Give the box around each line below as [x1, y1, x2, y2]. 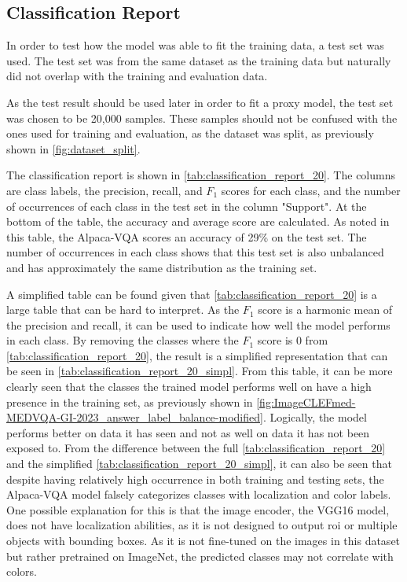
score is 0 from [257, 332, 328, 348]
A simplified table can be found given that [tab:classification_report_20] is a [6, 285, 377, 302]
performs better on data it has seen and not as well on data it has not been [6, 424, 370, 440]
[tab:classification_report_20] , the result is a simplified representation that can [6, 347, 388, 363]
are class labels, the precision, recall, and [6, 182, 203, 198]
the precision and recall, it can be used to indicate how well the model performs [6, 316, 390, 333]
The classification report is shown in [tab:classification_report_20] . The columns [6, 167, 395, 183]
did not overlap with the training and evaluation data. [6, 68, 268, 84]
